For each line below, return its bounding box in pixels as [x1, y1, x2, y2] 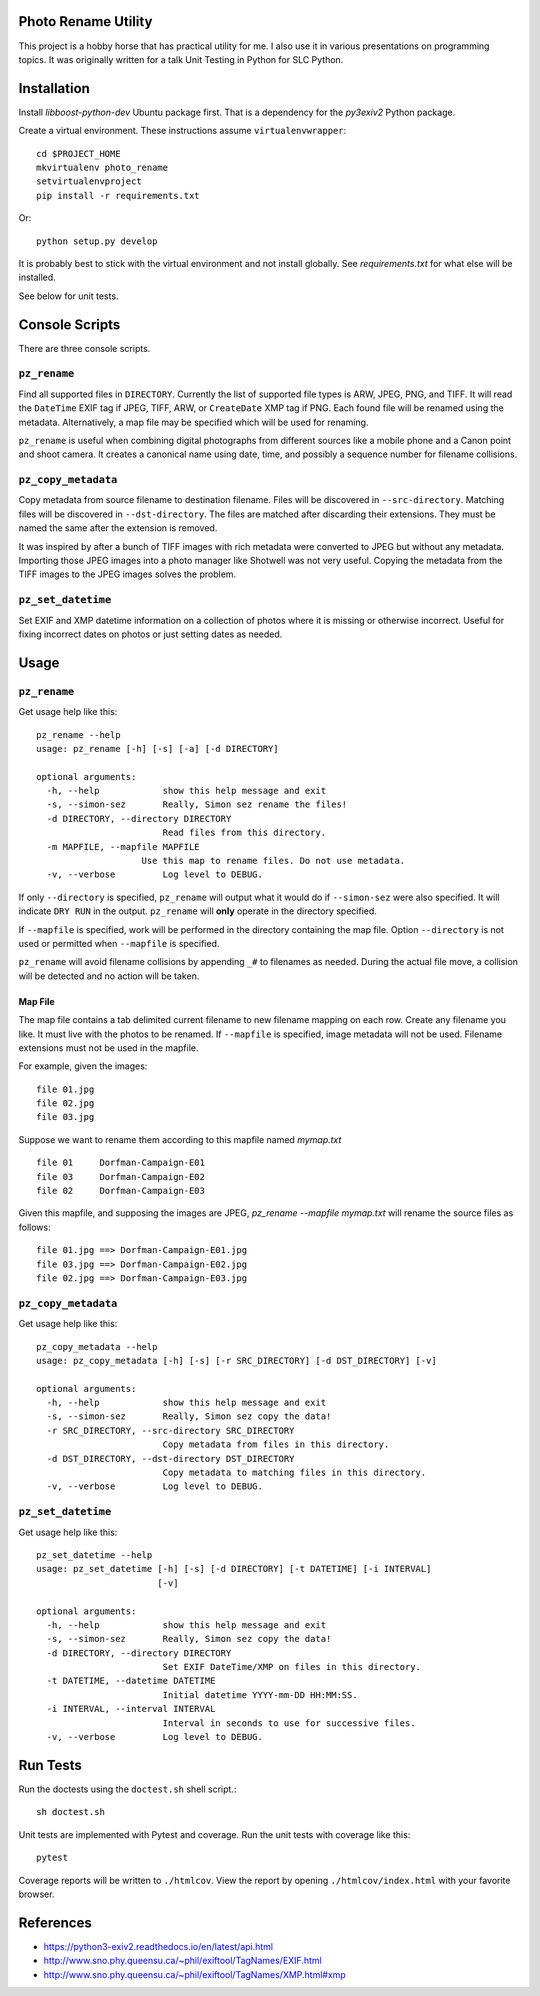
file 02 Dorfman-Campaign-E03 [36, 1185, 205, 1197]
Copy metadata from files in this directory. [162, 1439, 390, 1450]
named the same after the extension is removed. [18, 522, 218, 534]
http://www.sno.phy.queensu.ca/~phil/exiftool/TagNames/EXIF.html [43, 1955, 322, 1967]
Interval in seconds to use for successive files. [162, 1717, 416, 1729]
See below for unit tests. [18, 290, 119, 302]
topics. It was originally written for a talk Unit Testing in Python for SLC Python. [18, 53, 344, 65]
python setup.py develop [36, 235, 158, 247]
